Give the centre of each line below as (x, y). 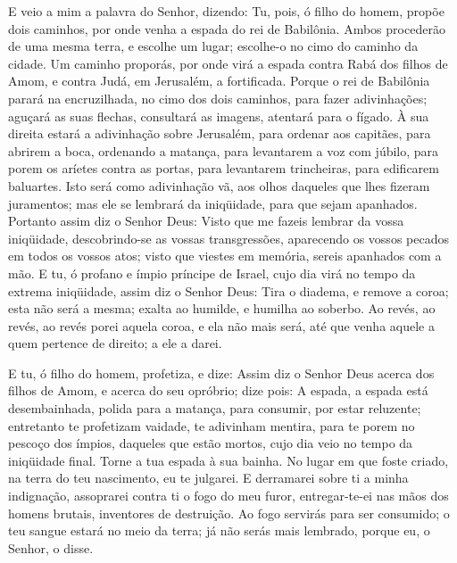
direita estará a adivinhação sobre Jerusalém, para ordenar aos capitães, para (220, 133)
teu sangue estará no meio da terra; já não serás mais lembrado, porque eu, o (219, 530)
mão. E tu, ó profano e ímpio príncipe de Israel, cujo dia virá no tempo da (212, 273)
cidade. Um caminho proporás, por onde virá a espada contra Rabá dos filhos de (228, 63)
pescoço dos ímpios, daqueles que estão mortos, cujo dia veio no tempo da (211, 443)
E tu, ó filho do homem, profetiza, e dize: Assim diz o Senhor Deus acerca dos (221, 373)
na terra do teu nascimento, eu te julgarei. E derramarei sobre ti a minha (208, 478)
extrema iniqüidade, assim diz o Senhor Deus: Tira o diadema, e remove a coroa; (228, 290)
